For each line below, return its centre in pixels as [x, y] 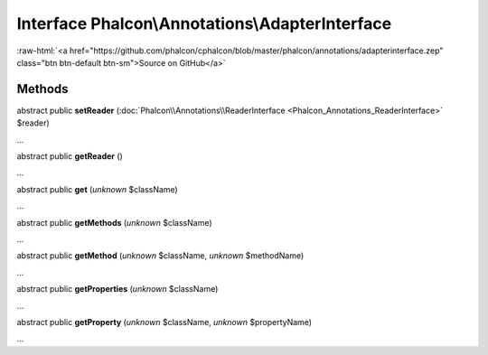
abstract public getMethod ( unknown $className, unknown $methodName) [160, 256]
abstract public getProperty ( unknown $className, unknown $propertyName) [164, 322]
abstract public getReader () [70, 156]
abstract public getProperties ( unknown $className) [117, 289]
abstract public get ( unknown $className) [97, 189]
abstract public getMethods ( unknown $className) [114, 222]
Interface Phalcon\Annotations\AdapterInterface [204, 23]
